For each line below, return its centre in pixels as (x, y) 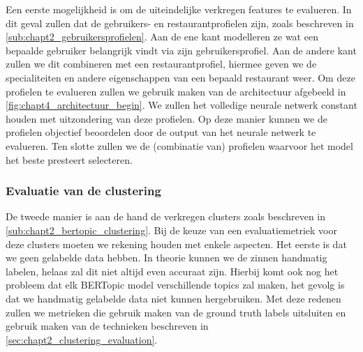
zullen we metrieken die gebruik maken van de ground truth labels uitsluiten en (176, 312)
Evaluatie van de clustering (83, 191)
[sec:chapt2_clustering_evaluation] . (82, 339)
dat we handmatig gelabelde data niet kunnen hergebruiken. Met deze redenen (173, 298)
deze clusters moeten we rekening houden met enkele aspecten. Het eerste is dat (176, 244)
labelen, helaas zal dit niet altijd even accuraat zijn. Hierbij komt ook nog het (172, 271)
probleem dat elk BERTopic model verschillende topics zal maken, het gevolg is (175, 285)
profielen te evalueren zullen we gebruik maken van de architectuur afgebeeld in (176, 91)
